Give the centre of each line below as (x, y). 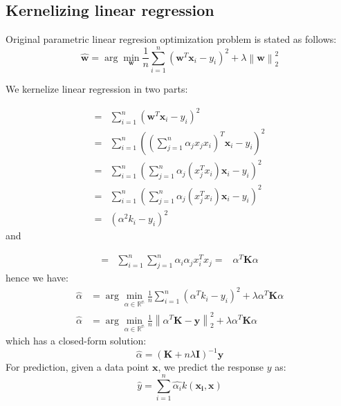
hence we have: (37, 278)
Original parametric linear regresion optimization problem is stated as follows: (171, 39)
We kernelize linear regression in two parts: (97, 88)
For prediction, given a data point (77, 367)
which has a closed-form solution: (76, 341)
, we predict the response (211, 367)
